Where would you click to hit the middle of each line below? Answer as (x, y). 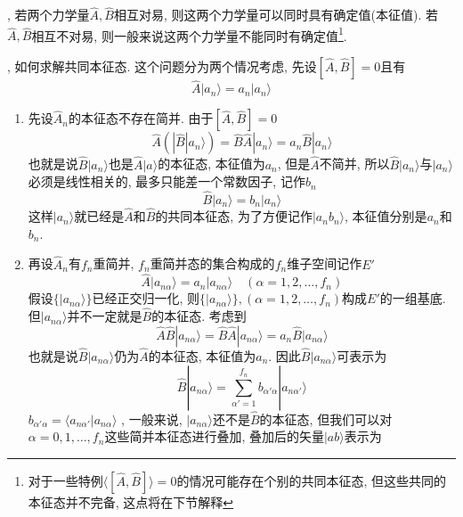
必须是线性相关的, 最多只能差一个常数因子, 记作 (167, 181)
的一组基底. (413, 298)
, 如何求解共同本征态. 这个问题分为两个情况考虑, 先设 (162, 66)
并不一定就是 (105, 316)
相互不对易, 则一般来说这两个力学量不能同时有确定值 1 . (189, 34)
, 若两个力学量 (49, 15)
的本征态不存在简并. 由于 (141, 118)
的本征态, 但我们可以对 (326, 419)
